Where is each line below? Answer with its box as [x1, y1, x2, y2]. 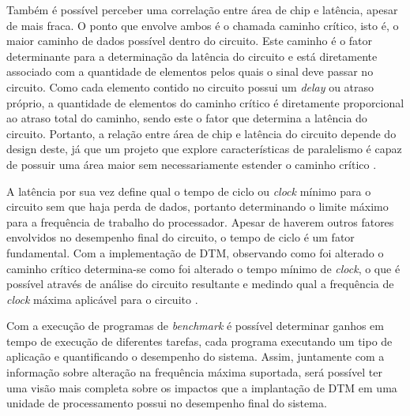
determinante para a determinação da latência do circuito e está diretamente [6, 47, 378, 64]
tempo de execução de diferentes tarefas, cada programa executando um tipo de [6, 332, 393, 349]
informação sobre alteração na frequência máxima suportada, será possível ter [6, 364, 382, 380]
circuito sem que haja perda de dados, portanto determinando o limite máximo [6, 198, 389, 215]
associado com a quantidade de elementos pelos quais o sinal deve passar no [6, 63, 374, 80]
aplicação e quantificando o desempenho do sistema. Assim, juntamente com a [6, 348, 385, 365]
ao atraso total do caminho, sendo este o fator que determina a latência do [6, 110, 367, 126]
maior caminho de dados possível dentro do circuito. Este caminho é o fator [6, 32, 373, 49]
